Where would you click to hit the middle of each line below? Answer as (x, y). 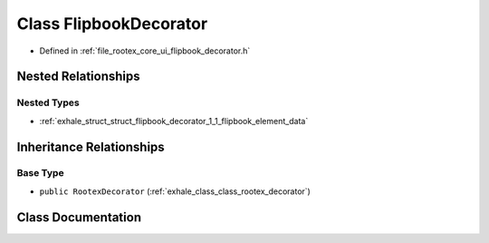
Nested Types (48, 102)
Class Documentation (79, 217)
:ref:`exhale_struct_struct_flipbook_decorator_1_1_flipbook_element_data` (174, 121)
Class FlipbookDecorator (112, 24)
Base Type (40, 173)
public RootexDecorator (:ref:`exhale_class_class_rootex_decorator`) (175, 191)
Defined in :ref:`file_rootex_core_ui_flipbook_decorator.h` (145, 51)
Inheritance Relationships (91, 146)
